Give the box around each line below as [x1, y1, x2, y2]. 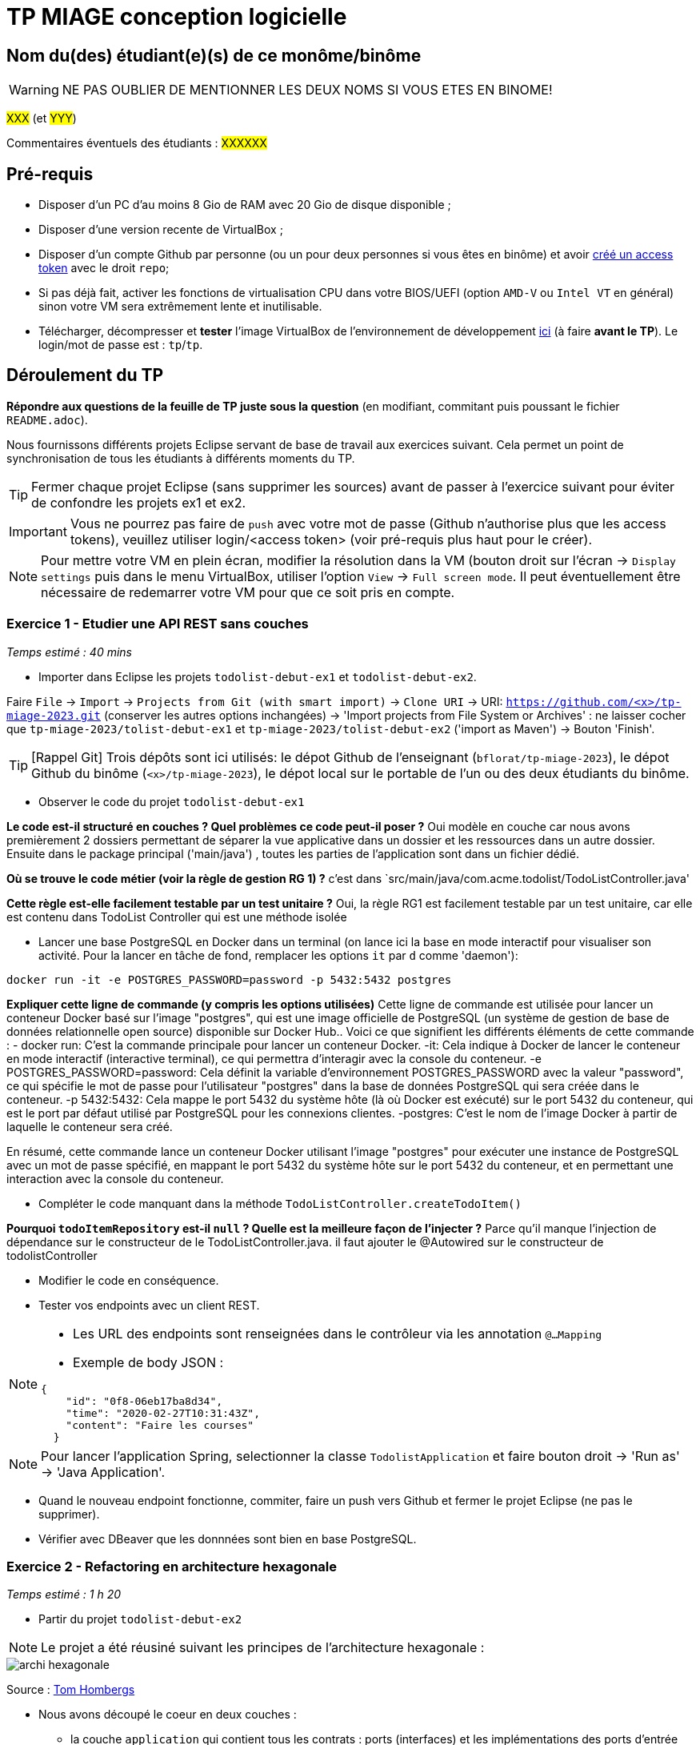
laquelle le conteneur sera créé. [6, 1119, 173, 1133]
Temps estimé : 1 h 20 [6, 1587, 122, 1602]
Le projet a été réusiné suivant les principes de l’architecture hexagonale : [41, 1639, 485, 1656]
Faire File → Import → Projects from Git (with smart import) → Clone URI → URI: [6, 694, 503, 708]
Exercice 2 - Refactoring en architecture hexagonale [6, 1558, 338, 1575]
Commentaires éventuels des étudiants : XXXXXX [6, 136, 267, 150]
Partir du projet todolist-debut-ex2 [38, 1612, 242, 1627]
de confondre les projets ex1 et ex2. [31, 494, 246, 511]
